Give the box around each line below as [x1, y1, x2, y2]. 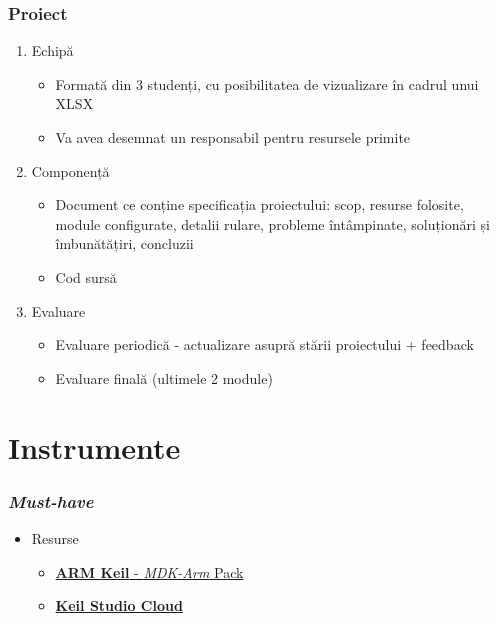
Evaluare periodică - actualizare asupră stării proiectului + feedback [55, 334, 474, 355]
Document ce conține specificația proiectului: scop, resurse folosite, [55, 194, 464, 215]
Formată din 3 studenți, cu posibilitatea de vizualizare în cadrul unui [55, 73, 479, 94]
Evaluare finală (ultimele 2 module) [55, 367, 273, 388]
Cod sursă [55, 266, 117, 287]
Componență [31, 160, 110, 181]
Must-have [8, 488, 94, 513]
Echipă [31, 40, 74, 61]
